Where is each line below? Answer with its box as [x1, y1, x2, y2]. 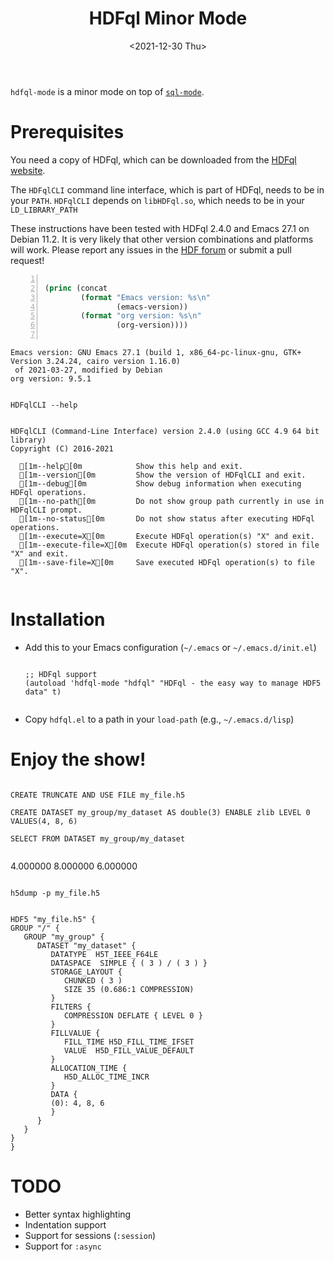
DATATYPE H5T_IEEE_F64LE [50, 949, 159, 959]
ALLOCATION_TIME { [50, 1063, 128, 1073]
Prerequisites [10, 121, 125, 144]
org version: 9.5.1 [10, 374, 92, 384]
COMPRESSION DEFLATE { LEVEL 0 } [63, 1010, 203, 1021]
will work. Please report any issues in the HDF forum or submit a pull [10, 243, 292, 256]
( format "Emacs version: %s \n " [80, 292, 211, 302]
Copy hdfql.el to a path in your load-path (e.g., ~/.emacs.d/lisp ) [24, 713, 295, 725]
